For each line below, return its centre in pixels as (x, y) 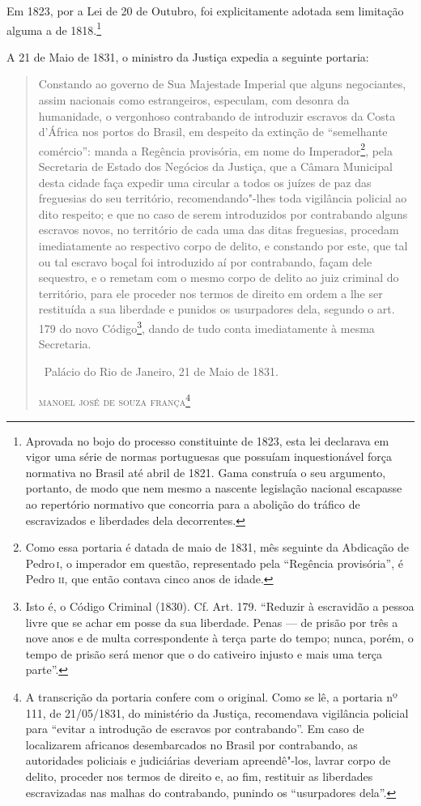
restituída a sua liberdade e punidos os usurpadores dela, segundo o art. (217, 309)
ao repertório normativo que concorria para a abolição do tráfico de (193, 504)
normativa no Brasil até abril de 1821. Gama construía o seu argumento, (206, 472)
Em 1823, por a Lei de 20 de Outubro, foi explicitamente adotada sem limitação (205, 11)
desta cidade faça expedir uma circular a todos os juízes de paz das (205, 182)
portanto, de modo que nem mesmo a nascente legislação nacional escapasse (214, 488)
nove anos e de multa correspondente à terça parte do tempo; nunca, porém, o (219, 638)
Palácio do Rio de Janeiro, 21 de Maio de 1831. (161, 371)
